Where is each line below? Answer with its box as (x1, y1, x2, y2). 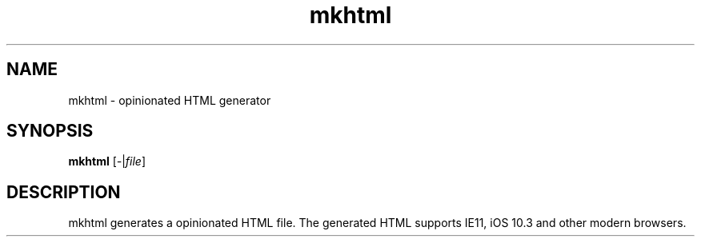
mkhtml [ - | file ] (68, 154, 146, 169)
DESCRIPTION (6, 181, 121, 202)
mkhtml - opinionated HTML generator (68, 93, 271, 107)
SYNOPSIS (6, 121, 94, 141)
